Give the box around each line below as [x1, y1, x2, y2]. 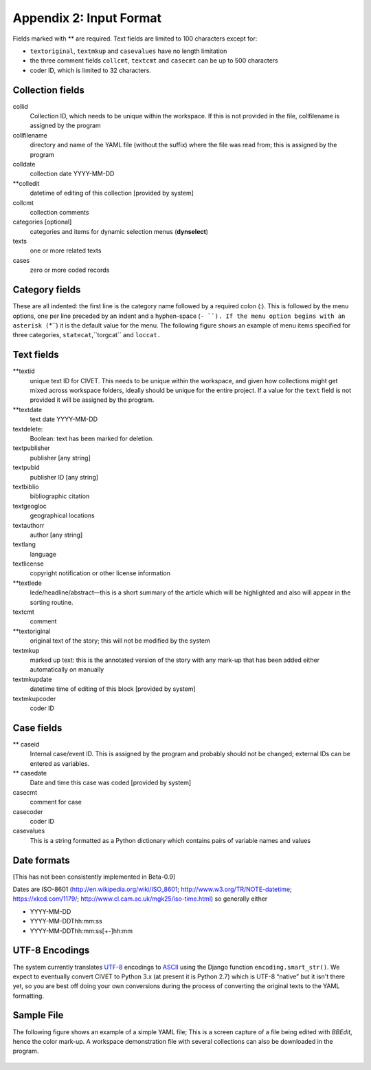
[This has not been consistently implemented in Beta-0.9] [12, 873, 176, 881]
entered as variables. [30, 759, 89, 767]
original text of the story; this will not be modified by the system [30, 636, 211, 645]
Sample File [12, 1009, 64, 1021]
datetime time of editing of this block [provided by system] [30, 685, 196, 693]
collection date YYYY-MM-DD [30, 169, 115, 178]
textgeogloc [12, 502, 47, 510]
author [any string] [30, 531, 83, 539]
